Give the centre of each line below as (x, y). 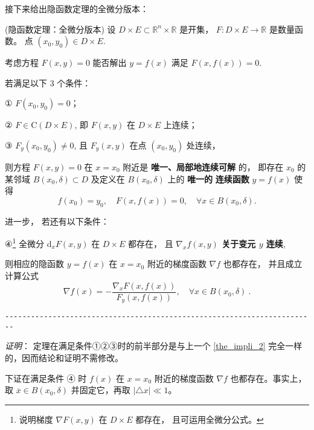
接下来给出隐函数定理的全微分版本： (77, 8)
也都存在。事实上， (268, 378)
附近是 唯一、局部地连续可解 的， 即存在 (203, 166)
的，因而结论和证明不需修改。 (64, 358)
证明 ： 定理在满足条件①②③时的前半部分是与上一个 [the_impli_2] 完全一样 (154, 346)
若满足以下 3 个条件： (48, 82)
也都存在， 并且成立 (263, 264)
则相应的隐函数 (34, 264)
